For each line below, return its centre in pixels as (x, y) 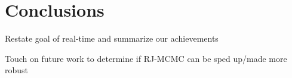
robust (17, 70)
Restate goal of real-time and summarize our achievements (112, 38)
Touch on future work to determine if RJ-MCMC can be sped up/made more (146, 58)
